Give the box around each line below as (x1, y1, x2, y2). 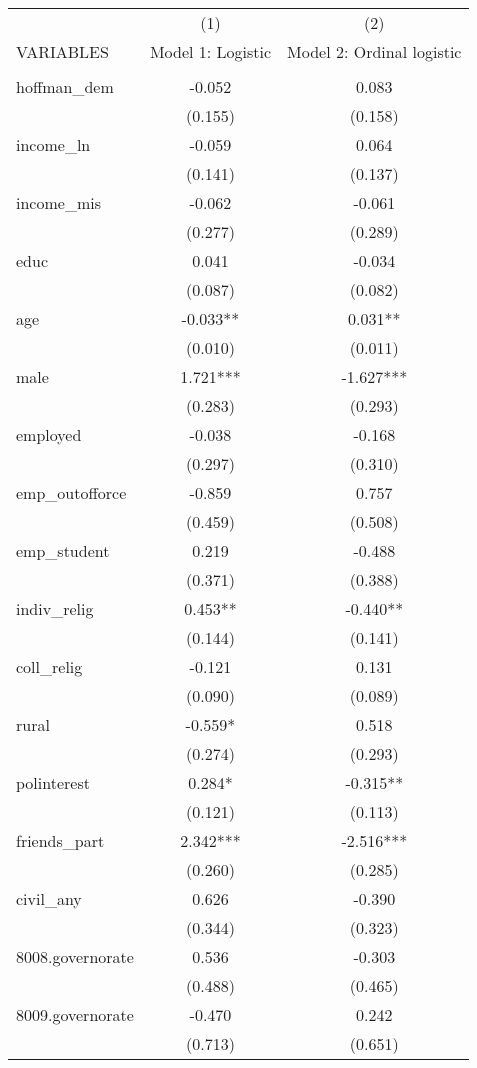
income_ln (16, 133, 91, 156)
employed (16, 423, 82, 446)
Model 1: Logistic (149, 40, 272, 63)
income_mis (16, 191, 101, 214)
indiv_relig (16, 597, 94, 620)
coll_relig (16, 655, 83, 678)
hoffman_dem (16, 75, 114, 98)
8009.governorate (16, 1003, 134, 1026)
